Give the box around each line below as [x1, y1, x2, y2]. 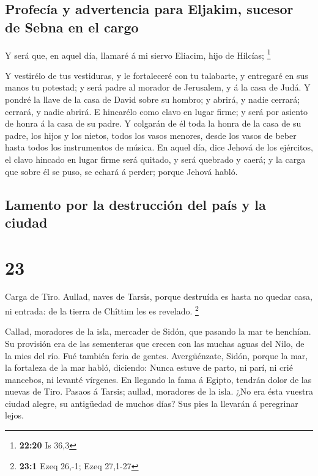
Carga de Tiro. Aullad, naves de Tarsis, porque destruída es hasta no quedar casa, [5, 290, 312, 303]
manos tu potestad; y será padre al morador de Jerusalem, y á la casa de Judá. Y [5, 81, 311, 94]
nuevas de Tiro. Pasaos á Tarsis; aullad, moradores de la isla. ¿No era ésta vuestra [5, 385, 313, 398]
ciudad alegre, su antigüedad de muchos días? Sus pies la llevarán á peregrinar [5, 396, 298, 409]
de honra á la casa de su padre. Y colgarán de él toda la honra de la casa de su [5, 117, 301, 130]
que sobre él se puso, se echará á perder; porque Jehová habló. [5, 165, 238, 177]
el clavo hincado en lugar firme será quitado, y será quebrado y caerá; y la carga [5, 153, 306, 165]
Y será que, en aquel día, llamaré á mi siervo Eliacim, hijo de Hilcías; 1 [5, 46, 271, 61]
